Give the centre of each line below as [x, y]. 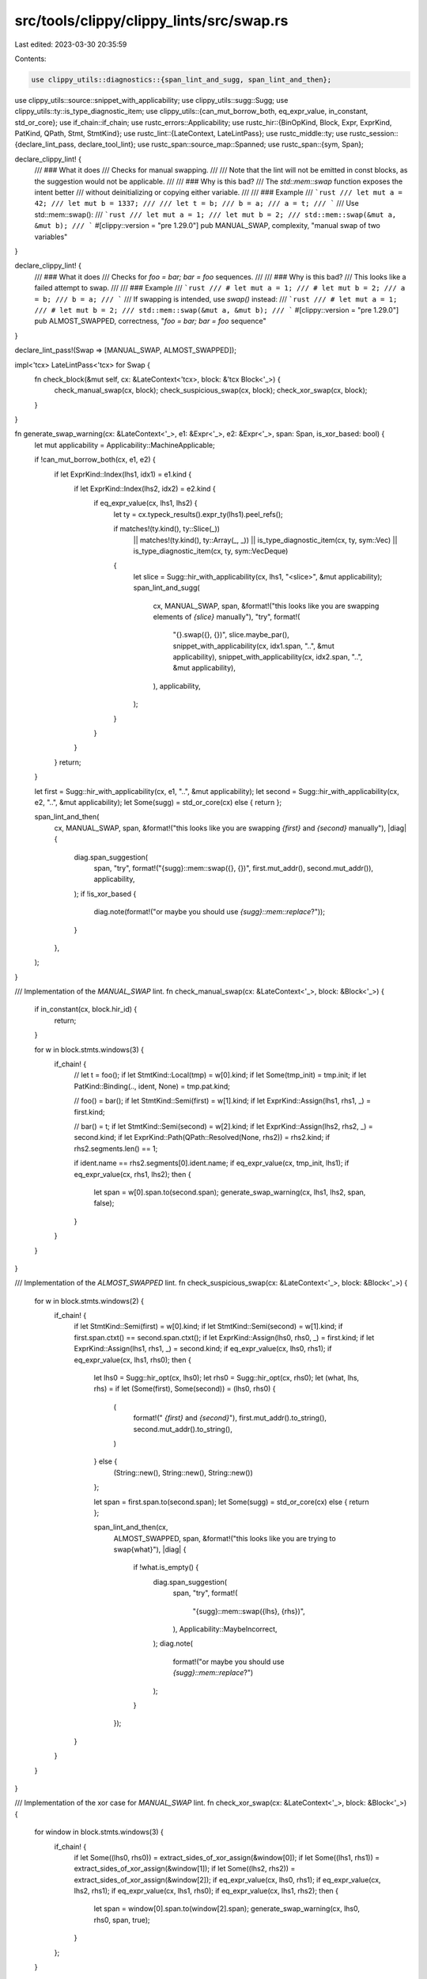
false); [104, 1203]
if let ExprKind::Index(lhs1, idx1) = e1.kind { [123, 474]
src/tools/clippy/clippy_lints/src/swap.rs [151, 21]
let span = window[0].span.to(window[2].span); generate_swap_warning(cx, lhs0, [227, 1909]
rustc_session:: [374, 134]
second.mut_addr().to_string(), [183, 1429]
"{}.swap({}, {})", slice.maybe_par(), [231, 635]
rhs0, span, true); [122, 1920]
